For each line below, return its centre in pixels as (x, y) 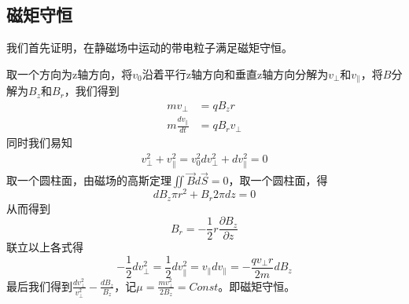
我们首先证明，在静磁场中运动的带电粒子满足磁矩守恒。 (149, 48)
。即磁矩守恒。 (257, 286)
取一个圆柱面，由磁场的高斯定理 (89, 180)
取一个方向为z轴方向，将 (70, 73)
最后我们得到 (39, 286)
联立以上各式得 (45, 247)
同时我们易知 (39, 143)
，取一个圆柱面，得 (278, 180)
